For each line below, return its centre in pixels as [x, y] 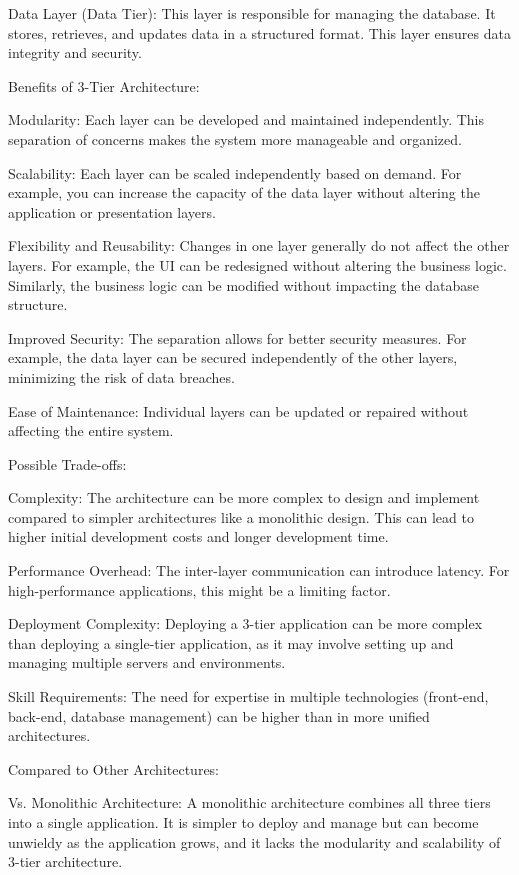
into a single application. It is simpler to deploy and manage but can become [243, 822]
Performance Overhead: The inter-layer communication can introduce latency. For [259, 570]
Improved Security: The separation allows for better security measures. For [237, 337]
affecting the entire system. [91, 430]
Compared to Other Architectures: [114, 768]
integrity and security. [75, 52]
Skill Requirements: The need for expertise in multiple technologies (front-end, [248, 696]
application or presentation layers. [112, 211]
